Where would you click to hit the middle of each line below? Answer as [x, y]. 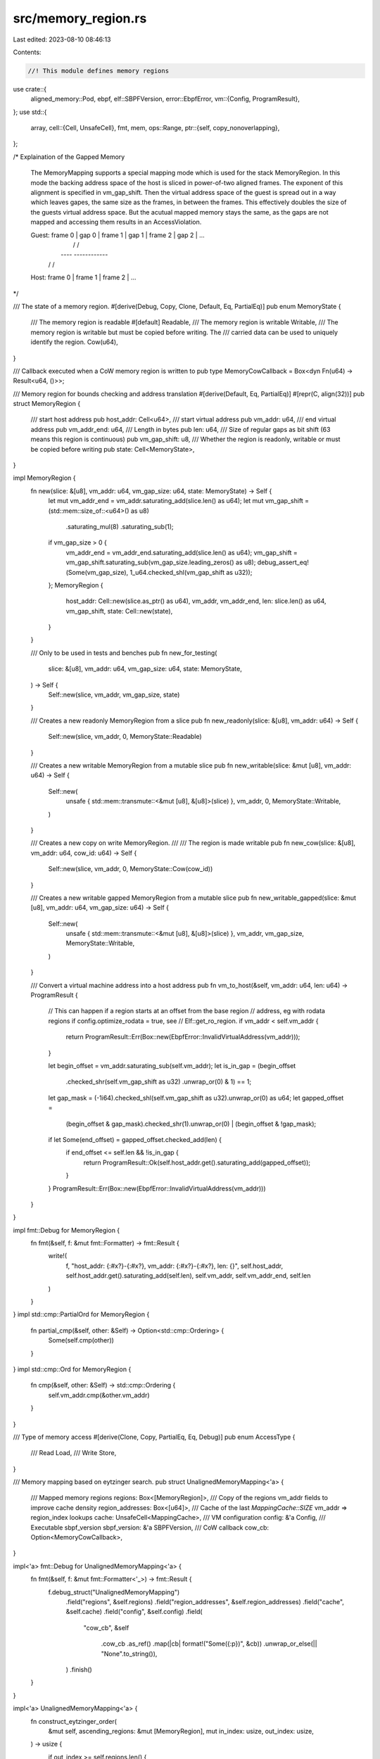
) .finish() [79, 1669]
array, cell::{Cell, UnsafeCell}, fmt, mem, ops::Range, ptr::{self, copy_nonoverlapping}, [155, 128]
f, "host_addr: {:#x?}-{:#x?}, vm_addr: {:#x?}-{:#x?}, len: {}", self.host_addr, [175, 1266]
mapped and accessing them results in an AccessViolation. [116, 222]
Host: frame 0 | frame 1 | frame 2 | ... [83, 277]
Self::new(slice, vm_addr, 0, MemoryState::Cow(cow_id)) [131, 869]
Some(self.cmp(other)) [81, 1340]
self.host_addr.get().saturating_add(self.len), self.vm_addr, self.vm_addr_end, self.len [188, 1276]
